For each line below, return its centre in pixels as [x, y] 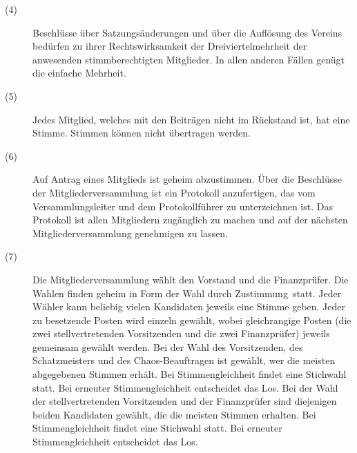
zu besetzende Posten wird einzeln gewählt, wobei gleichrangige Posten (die [192, 320]
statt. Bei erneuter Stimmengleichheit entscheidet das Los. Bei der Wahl [185, 387]
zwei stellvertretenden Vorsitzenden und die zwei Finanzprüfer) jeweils [181, 333]
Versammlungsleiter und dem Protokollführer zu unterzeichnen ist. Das [183, 206]
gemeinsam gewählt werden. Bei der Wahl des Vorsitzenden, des [168, 346]
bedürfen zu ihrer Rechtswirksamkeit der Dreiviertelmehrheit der [170, 46]
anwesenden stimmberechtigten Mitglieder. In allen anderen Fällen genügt [189, 59]
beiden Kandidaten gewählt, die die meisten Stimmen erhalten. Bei [174, 414]
